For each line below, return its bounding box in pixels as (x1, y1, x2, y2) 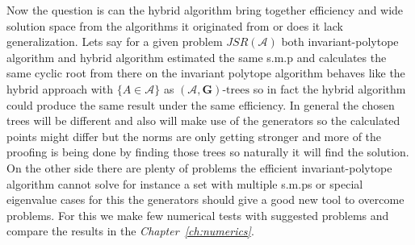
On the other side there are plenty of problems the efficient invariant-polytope (6, 159, 392, 176)
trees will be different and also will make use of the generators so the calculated (6, 112, 400, 129)
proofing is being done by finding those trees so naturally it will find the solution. (6, 143, 409, 160)
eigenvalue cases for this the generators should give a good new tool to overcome (6, 191, 405, 208)
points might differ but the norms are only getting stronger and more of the (6, 127, 382, 144)
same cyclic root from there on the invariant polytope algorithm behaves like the (6, 64, 405, 81)
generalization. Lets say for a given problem (6, 33, 223, 50)
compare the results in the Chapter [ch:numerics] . (6, 222, 254, 239)
